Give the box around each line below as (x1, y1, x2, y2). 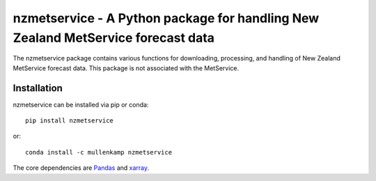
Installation (13, 82, 63, 94)
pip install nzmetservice (25, 117, 114, 125)
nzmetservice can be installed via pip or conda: (13, 100, 149, 109)
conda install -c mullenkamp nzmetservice (25, 148, 173, 156)
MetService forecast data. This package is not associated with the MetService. (13, 63, 240, 72)
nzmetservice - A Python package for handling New (13, 10, 320, 26)
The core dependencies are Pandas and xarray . (13, 164, 150, 172)
